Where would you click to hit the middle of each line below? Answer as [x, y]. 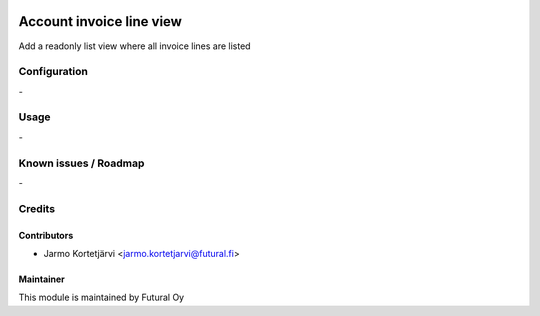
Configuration [53, 72]
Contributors [46, 235]
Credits [36, 208]
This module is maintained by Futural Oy [101, 297]
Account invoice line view [100, 21]
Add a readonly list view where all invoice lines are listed [134, 46]
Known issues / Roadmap [81, 163]
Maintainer [41, 279]
